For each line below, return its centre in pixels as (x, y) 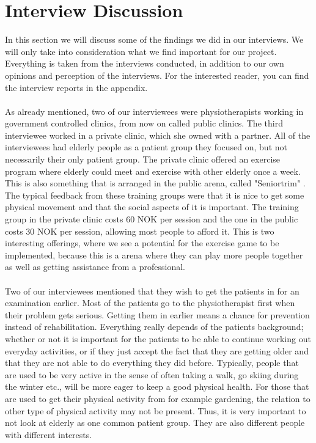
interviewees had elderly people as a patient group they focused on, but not (146, 147)
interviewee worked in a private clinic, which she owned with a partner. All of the (158, 135)
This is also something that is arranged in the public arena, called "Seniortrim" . (155, 183)
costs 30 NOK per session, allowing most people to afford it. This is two (140, 231)
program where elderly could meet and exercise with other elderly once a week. (153, 171)
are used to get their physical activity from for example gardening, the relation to (158, 398)
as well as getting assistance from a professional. (95, 267)
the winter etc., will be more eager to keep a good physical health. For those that (157, 386)
